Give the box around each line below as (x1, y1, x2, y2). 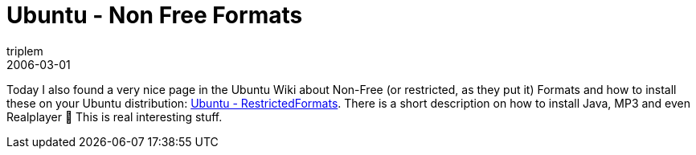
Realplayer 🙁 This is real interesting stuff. (6, 109, 223, 124)
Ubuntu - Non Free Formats (6, 2, 303, 29)
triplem (6, 43, 43, 58)
